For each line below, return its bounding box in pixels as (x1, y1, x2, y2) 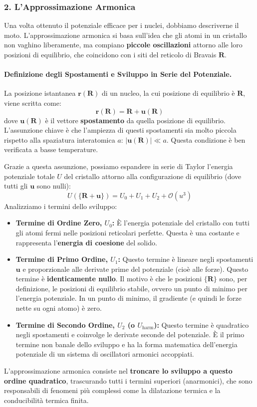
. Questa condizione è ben (166, 134, 246, 145)
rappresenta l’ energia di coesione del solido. (15, 237, 157, 247)
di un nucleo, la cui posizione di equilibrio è (101, 88, 235, 98)
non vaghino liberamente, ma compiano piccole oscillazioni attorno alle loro (4, 39, 243, 50)
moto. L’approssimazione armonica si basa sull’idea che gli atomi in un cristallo (4, 29, 247, 40)
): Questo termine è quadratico (154, 319, 249, 330)
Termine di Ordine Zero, (15, 217, 102, 228)
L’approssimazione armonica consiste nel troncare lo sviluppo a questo (4, 366, 233, 376)
